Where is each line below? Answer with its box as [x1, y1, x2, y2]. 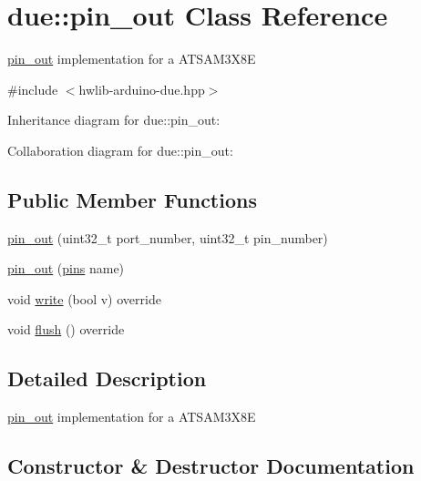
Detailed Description [7, 364, 207, 393]
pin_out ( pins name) [7, 259, 125, 278]
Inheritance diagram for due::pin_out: [7, 110, 221, 129]
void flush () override [7, 320, 125, 339]
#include [7, 79, 58, 98]
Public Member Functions [7, 185, 257, 213]
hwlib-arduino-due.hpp [78, 79, 205, 98]
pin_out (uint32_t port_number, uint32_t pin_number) [7, 228, 328, 247]
